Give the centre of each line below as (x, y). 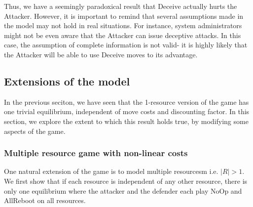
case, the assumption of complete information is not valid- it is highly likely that (126, 45)
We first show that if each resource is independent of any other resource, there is (126, 181)
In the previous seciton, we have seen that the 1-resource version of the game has (126, 102)
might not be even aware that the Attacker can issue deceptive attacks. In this (123, 35)
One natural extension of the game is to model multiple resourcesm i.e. (111, 171)
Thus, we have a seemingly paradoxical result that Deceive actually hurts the (121, 6)
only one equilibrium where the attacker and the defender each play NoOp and (123, 190)
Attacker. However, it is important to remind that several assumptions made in (124, 16)
